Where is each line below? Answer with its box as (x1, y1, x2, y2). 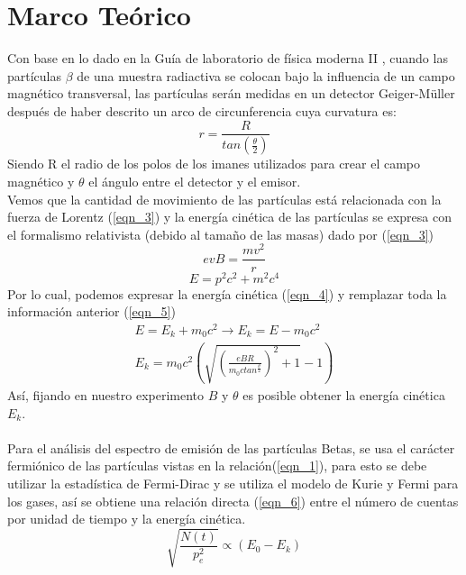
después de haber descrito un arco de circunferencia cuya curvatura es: (7, 101, 397, 120)
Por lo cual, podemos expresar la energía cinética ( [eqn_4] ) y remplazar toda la (7, 284, 447, 303)
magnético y (7, 172, 75, 190)
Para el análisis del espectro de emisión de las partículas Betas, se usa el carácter (7, 438, 455, 457)
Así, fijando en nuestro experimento (7, 385, 205, 404)
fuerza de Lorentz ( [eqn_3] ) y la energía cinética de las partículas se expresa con (7, 207, 452, 226)
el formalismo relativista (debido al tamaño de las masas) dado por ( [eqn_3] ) (7, 224, 434, 243)
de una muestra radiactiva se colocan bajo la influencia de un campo (77, 66, 455, 85)
